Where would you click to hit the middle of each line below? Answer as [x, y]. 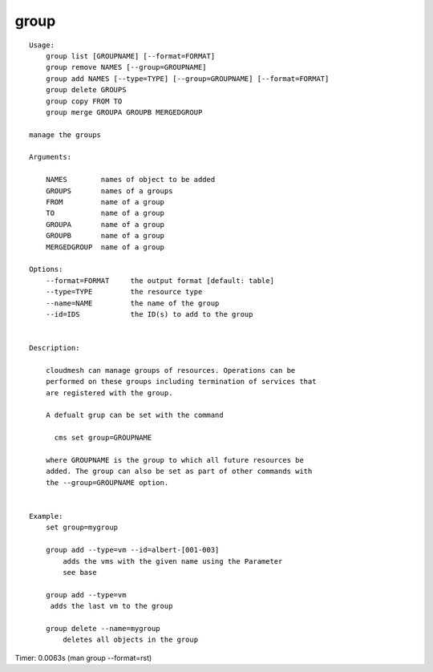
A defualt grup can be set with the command [134, 415]
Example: [46, 516]
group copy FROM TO [84, 101]
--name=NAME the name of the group [132, 303]
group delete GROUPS [86, 90]
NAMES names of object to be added [130, 180]
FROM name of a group [105, 202]
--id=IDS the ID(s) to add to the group [149, 314]
